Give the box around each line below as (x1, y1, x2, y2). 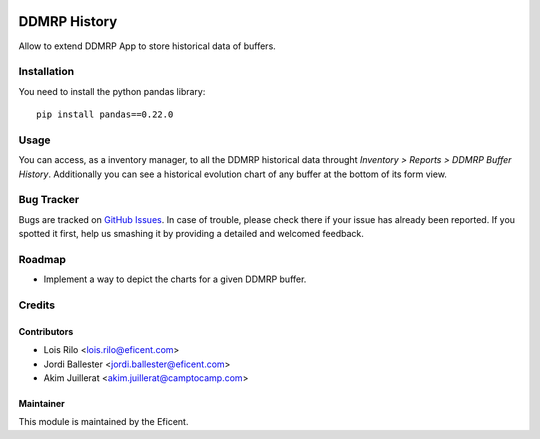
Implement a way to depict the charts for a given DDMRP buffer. (43, 273, 307, 285)
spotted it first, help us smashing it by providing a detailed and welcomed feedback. (18, 228, 364, 240)
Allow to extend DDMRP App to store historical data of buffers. (18, 40, 277, 52)
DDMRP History (18, 13, 118, 30)
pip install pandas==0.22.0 (36, 109, 174, 120)
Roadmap (18, 252, 67, 266)
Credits (18, 298, 55, 312)
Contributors (18, 325, 74, 337)
